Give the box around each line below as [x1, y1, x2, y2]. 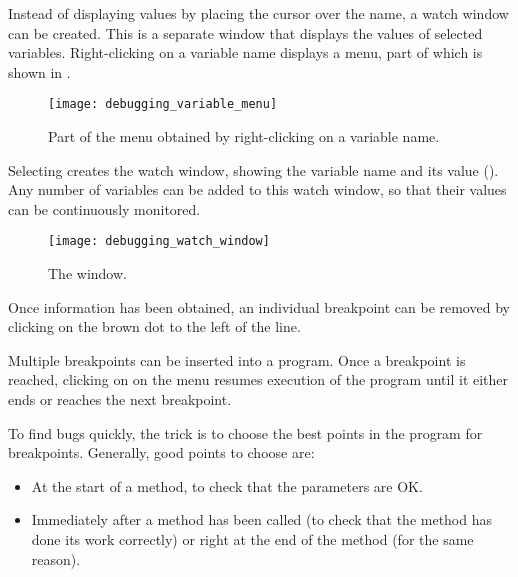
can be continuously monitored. [8, 198, 201, 219]
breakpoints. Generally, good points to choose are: [8, 442, 315, 463]
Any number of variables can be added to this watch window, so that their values [8, 179, 507, 200]
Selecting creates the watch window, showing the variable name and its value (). [8, 159, 499, 180]
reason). [31, 548, 81, 569]
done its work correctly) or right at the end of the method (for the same [31, 529, 474, 549]
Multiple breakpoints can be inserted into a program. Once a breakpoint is [8, 349, 466, 370]
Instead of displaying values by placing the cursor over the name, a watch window [8, 3, 509, 23]
